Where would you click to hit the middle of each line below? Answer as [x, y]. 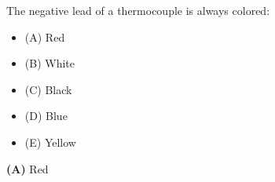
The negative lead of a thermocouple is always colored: [138, 10]
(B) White [50, 63]
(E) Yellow [50, 142]
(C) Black [48, 89]
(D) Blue [46, 116]
